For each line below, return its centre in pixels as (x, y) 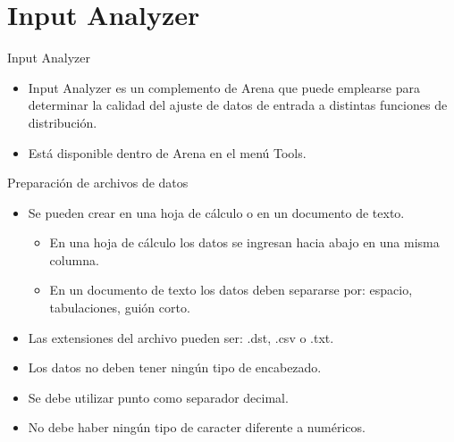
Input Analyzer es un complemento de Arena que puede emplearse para (224, 87)
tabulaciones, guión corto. (120, 308)
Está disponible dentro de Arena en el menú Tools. (167, 152)
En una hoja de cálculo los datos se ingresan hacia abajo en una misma (244, 242)
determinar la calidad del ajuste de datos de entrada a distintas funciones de (238, 105)
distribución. (63, 122)
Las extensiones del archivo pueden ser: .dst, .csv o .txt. (181, 337)
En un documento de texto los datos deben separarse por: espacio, (231, 290)
